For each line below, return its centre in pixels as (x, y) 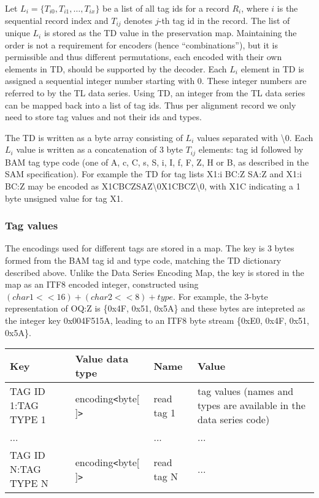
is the (287, 8)
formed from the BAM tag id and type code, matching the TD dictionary (143, 260)
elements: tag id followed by (251, 149)
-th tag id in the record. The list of (224, 20)
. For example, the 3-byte (221, 296)
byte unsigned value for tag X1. (64, 198)
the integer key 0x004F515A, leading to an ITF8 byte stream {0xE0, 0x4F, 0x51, (157, 320)
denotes (138, 20)
